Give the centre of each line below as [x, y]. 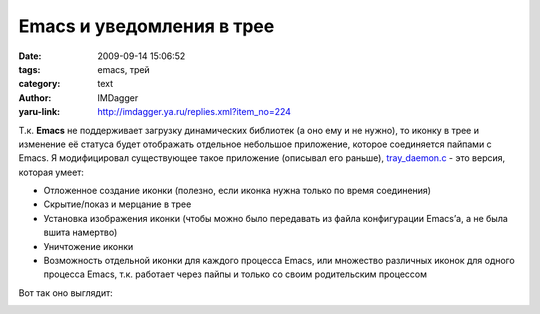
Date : [30, 56]
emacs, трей [123, 69]
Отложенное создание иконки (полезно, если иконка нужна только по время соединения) [237, 191]
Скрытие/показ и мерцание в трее [117, 204]
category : [39, 84]
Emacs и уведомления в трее [146, 26]
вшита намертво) [80, 232]
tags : [29, 69]
